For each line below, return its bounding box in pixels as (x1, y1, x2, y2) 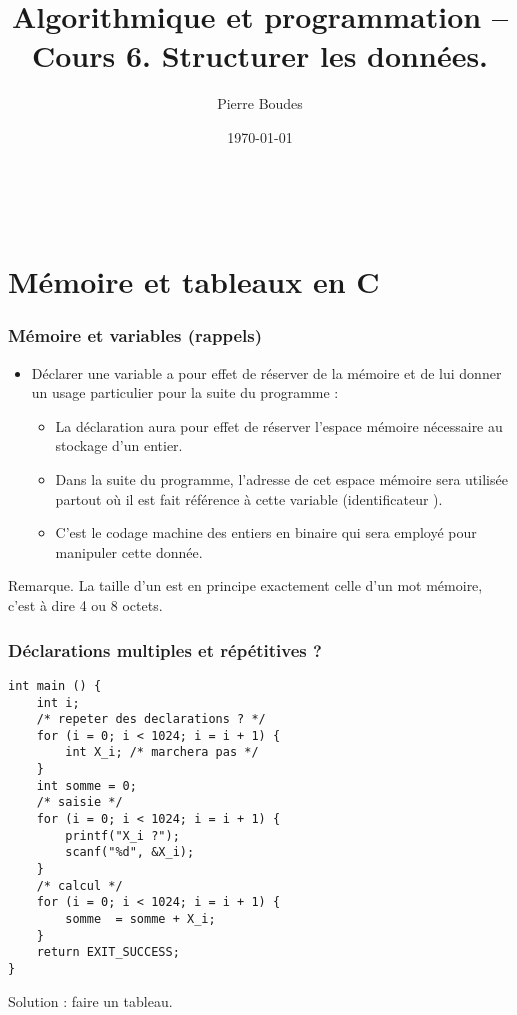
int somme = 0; (36, 778, 137, 793)
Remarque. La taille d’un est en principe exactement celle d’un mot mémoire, (8, 575, 483, 596)
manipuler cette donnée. (55, 541, 203, 562)
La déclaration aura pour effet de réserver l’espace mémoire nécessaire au (55, 415, 503, 436)
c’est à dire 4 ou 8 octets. (8, 595, 163, 616)
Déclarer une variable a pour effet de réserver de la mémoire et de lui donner (31, 362, 502, 383)
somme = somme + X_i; (65, 912, 216, 927)
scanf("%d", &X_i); (65, 845, 195, 860)
